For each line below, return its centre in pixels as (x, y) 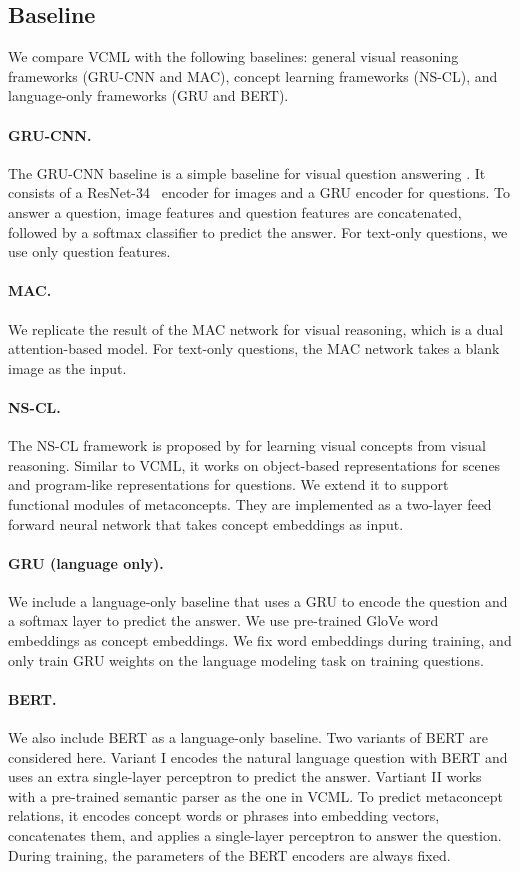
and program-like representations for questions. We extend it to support (228, 484)
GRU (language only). (86, 562)
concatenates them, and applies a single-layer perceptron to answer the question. (255, 835)
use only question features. (89, 251)
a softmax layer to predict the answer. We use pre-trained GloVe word (223, 620)
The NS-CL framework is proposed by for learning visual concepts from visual (247, 445)
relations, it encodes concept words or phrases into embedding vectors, (224, 815)
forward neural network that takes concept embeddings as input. (206, 523)
